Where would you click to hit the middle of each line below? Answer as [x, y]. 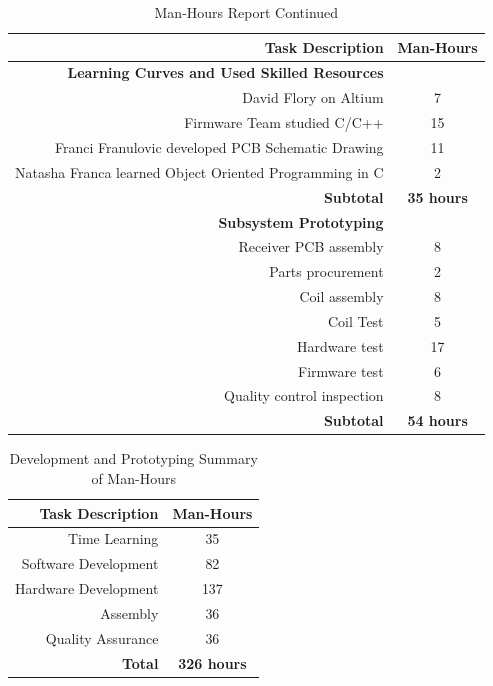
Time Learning [113, 538]
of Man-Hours [133, 477]
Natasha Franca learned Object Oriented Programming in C [199, 171]
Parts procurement [326, 271]
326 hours [212, 662]
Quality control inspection [303, 395]
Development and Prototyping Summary [133, 458]
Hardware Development [87, 588]
